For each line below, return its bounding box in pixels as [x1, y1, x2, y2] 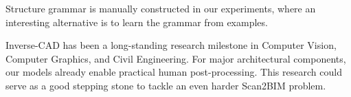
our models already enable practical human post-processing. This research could [5, 65, 342, 79]
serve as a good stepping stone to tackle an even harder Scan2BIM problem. [5, 78, 326, 92]
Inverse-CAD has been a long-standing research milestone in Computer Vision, [5, 38, 337, 52]
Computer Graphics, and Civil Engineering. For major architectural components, [5, 51, 346, 65]
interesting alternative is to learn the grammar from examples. [5, 14, 268, 29]
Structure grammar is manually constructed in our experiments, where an [5, 1, 316, 15]
